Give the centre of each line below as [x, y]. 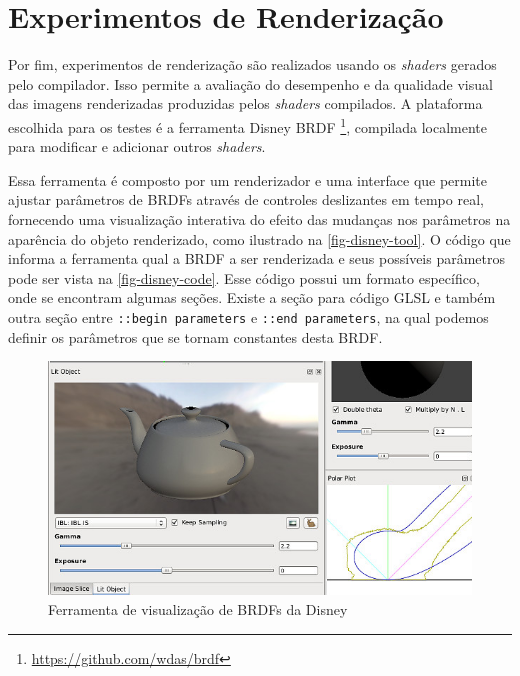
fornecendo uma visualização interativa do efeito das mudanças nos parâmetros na [259, 218]
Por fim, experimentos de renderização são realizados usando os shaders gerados [252, 64]
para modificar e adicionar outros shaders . [137, 146]
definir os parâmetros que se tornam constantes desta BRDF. [195, 336]
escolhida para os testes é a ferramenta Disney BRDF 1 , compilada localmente [247, 125]
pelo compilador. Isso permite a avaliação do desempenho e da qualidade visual [250, 83]
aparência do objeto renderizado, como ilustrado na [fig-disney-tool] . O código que [259, 238]
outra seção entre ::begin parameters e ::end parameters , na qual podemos [248, 316]
